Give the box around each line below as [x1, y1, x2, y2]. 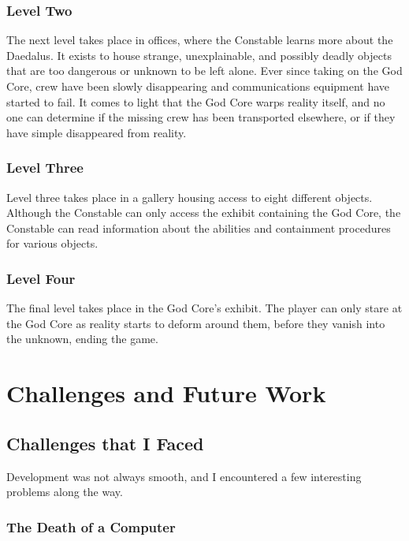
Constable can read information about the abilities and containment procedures [6, 219, 391, 236]
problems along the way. [6, 483, 123, 500]
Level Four [6, 268, 76, 288]
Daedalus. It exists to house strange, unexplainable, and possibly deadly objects [6, 47, 392, 63]
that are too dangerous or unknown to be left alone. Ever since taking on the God [6, 62, 403, 79]
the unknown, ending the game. [6, 330, 158, 347]
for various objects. [6, 235, 99, 252]
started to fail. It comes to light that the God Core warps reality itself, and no [6, 93, 385, 110]
